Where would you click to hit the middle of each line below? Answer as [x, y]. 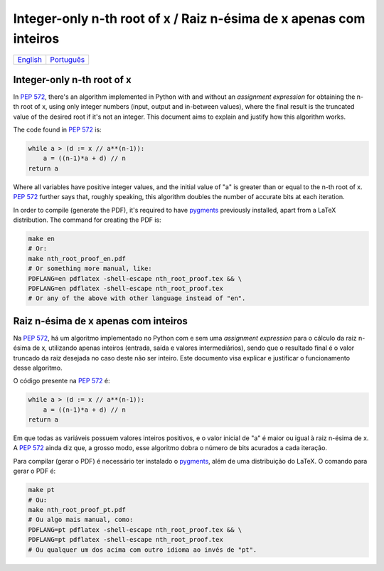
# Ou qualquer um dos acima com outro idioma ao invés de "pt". [143, 550]
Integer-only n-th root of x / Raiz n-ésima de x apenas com [189, 18]
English [30, 60]
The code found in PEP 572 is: [58, 130]
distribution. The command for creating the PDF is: [87, 220]
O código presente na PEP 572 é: [62, 381]
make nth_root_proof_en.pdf [77, 258]
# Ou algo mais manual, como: [81, 520]
